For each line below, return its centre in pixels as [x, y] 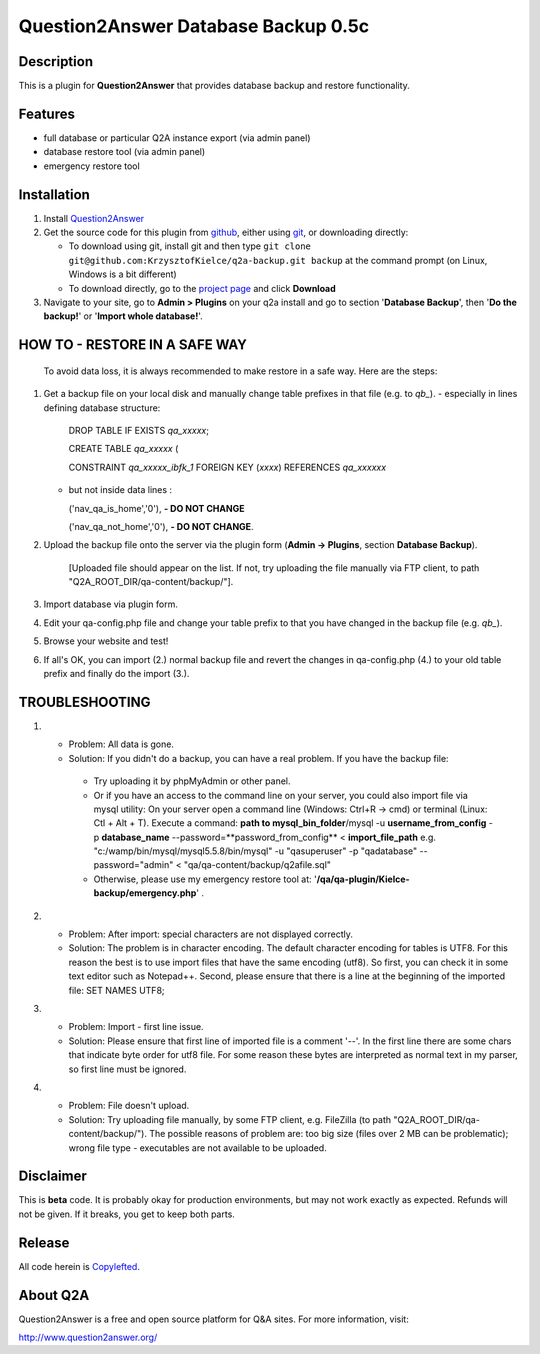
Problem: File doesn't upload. [129, 1106]
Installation [54, 194]
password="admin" [133, 865]
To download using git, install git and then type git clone [190, 246]
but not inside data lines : [120, 490]
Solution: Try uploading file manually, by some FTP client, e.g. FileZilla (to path [230, 1119]
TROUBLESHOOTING [84, 701]
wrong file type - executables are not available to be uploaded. [197, 1147]
